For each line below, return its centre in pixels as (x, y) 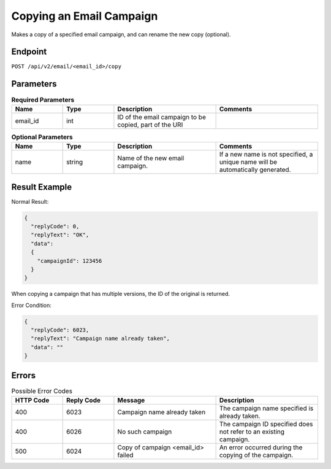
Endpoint (29, 52)
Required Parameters (43, 99)
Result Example (42, 187)
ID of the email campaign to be (162, 117)
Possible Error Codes (42, 391)
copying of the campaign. (256, 455)
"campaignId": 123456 (70, 261)
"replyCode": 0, (55, 226)
